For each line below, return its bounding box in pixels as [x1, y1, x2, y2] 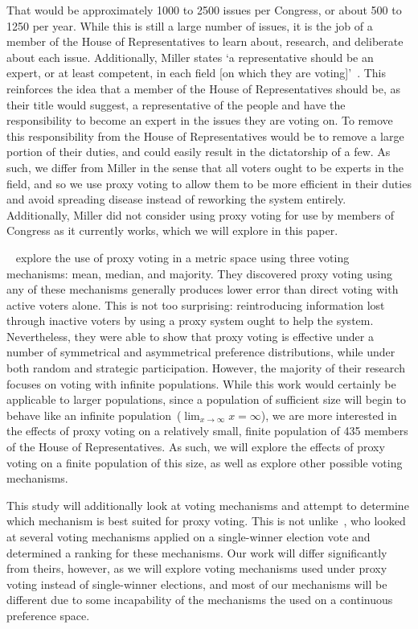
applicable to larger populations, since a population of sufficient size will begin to [6, 391, 407, 408]
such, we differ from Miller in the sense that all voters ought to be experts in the [6, 158, 404, 175]
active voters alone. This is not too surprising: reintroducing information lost [6, 296, 385, 313]
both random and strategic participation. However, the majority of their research [6, 360, 405, 376]
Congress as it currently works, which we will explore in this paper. [6, 222, 338, 239]
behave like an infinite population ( [6, 406, 182, 423]
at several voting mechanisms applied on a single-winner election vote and [6, 528, 371, 545]
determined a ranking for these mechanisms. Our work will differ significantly [6, 544, 387, 561]
